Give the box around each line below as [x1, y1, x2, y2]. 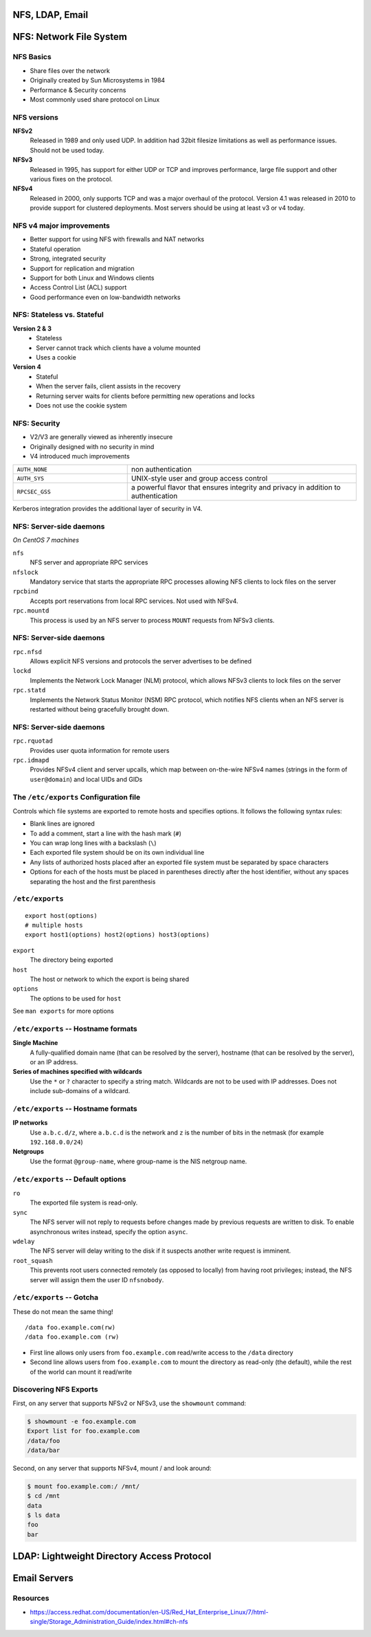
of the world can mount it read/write [30, 1367, 132, 1376]
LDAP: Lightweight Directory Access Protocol [12, 1550, 212, 1562]
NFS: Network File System [12, 31, 127, 43]
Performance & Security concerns [30, 86, 126, 94]
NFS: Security [12, 418, 60, 428]
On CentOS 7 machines [12, 536, 79, 545]
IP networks [12, 1119, 48, 1127]
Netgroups [12, 1147, 45, 1156]
